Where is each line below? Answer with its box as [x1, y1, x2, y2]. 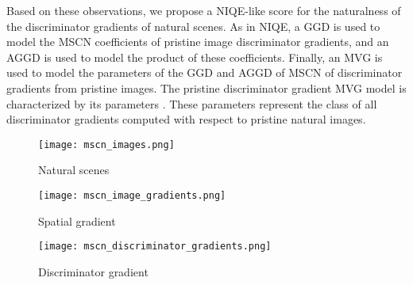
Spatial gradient [38, 212, 116, 229]
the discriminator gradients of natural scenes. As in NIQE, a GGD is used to [6, 17, 380, 34]
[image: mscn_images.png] [38, 139, 175, 150]
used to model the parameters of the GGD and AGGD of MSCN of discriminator [6, 64, 403, 81]
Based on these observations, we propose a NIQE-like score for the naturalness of [6, 2, 401, 18]
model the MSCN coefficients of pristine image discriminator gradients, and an [6, 33, 389, 50]
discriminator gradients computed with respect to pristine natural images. [6, 111, 366, 127]
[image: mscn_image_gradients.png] [38, 190, 226, 201]
